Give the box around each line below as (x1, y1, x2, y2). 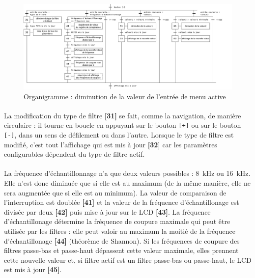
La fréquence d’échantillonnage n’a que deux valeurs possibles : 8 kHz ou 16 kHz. (4, 168, 251, 178)
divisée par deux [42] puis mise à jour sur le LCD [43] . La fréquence (4, 206, 211, 217)
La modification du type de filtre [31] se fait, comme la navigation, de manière (4, 110, 241, 120)
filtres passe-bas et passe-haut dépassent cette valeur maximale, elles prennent (4, 245, 239, 255)
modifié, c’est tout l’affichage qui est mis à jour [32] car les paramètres (4, 139, 217, 149)
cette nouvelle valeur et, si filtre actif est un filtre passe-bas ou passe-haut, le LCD (4, 254, 252, 265)
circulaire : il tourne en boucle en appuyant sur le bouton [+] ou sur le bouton (4, 120, 241, 130)
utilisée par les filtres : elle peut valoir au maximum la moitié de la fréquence (4, 225, 235, 236)
